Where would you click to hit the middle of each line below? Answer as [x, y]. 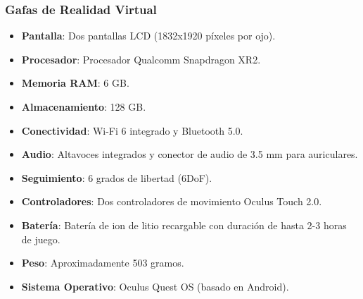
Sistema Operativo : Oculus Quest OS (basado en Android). [155, 286]
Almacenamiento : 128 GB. [84, 106]
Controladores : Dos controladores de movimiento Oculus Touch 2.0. [172, 201]
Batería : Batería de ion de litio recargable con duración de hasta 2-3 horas [184, 225]
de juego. [41, 239]
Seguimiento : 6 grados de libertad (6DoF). [117, 177]
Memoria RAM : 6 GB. [75, 83]
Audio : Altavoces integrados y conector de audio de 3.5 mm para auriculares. [190, 154]
